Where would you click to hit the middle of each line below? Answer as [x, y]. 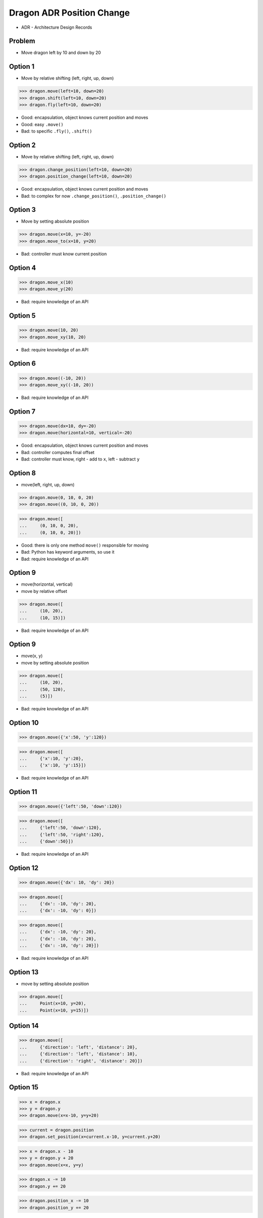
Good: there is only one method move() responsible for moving [85, 545]
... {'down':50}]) [46, 841]
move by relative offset [44, 591]
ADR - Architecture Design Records [57, 27]
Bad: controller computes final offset [58, 452]
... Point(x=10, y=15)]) [54, 1010]
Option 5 [22, 316]
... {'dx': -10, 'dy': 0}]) [58, 911]
